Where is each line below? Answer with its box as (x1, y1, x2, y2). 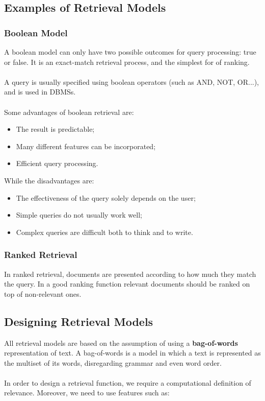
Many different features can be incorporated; (16, 140, 156, 151)
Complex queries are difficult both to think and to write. (16, 226, 193, 237)
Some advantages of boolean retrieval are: (4, 106, 134, 117)
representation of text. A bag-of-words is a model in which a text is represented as (4, 347, 261, 358)
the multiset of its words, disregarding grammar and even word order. (4, 357, 222, 368)
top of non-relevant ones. (4, 288, 82, 299)
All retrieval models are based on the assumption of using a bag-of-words (4, 337, 238, 348)
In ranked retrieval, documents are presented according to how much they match (4, 268, 256, 279)
